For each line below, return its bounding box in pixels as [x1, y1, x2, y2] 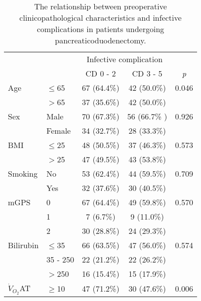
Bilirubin [8, 239, 39, 251]
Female [46, 125, 71, 136]
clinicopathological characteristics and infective [19, 12, 182, 23]
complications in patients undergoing [37, 23, 164, 35]
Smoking [8, 168, 38, 179]
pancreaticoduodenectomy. [55, 35, 146, 46]
